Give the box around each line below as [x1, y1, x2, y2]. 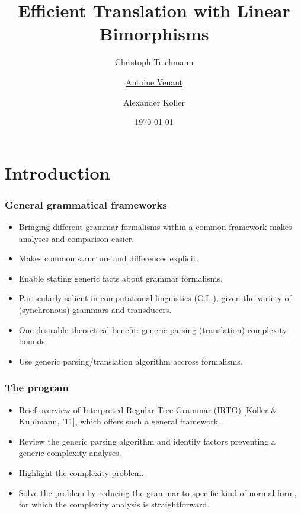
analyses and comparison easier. [18, 232, 135, 244]
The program [5, 380, 69, 395]
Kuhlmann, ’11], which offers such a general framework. [18, 415, 220, 427]
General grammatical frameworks [5, 197, 167, 212]
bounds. [18, 335, 47, 347]
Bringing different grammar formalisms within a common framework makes [18, 221, 292, 233]
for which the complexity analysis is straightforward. [18, 498, 210, 510]
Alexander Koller [123, 95, 185, 108]
